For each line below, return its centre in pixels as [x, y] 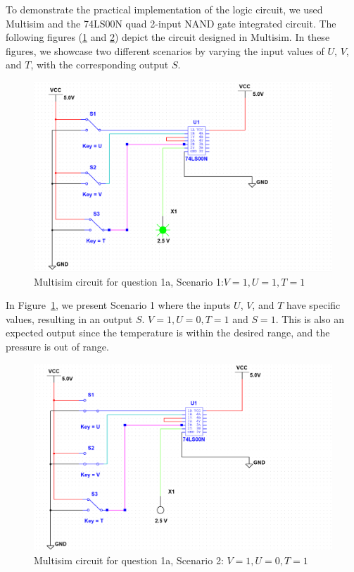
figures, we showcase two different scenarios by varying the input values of [165, 50]
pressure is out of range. [57, 347]
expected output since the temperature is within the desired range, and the [168, 333]
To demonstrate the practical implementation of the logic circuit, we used [164, 9]
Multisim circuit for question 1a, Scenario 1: [129, 281]
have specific [314, 305]
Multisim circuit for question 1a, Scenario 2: [129, 560]
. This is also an [310, 318]
